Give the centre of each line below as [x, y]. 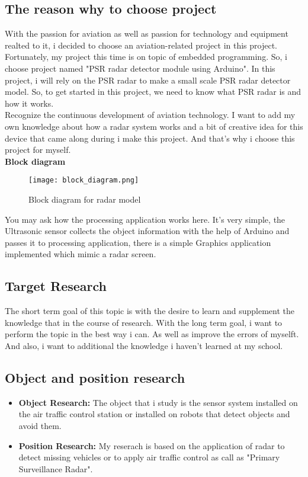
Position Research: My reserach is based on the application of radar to [152, 445]
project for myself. [38, 150]
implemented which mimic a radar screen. [81, 254]
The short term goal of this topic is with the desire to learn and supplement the [150, 311]
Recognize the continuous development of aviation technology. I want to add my [150, 115]
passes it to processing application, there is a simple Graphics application [138, 242]
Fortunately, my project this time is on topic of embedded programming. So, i [146, 57]
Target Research [56, 286]
